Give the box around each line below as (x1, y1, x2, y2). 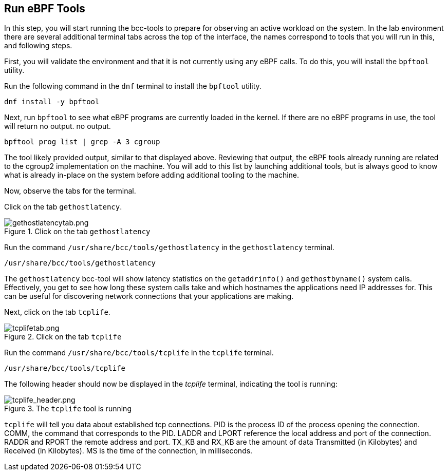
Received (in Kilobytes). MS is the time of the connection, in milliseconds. (4, 446, 253, 455)
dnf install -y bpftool (4, 98, 100, 106)
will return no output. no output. (4, 122, 111, 131)
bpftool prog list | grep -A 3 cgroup (4, 138, 160, 146)
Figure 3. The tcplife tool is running (4, 404, 132, 413)
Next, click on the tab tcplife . (4, 308, 110, 317)
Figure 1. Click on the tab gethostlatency (4, 227, 151, 236)
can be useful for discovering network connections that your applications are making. (4, 292, 294, 301)
